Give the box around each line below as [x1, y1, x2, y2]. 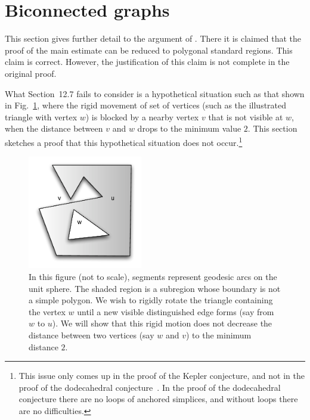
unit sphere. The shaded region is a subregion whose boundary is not [29, 282, 281, 294]
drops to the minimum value [137, 122, 241, 135]
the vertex [29, 305, 66, 318]
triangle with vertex [5, 110, 77, 123]
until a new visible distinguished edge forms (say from [77, 305, 274, 318]
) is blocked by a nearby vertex [85, 110, 199, 123]
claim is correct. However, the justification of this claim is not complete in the [5, 55, 290, 68]
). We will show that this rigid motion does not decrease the [52, 317, 272, 329]
